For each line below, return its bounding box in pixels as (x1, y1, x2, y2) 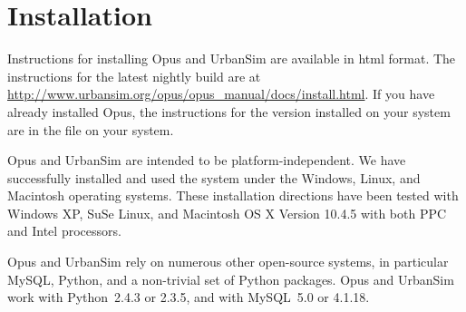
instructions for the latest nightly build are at (7, 66, 261, 85)
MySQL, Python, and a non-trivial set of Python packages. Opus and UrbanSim (7, 269, 454, 288)
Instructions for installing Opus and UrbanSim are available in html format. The (7, 49, 456, 68)
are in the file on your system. (7, 120, 174, 139)
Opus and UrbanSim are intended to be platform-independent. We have (7, 151, 406, 170)
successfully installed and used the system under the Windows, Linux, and (7, 168, 421, 187)
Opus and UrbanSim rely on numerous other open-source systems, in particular (7, 252, 449, 271)
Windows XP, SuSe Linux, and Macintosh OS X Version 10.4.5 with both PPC (7, 203, 447, 222)
